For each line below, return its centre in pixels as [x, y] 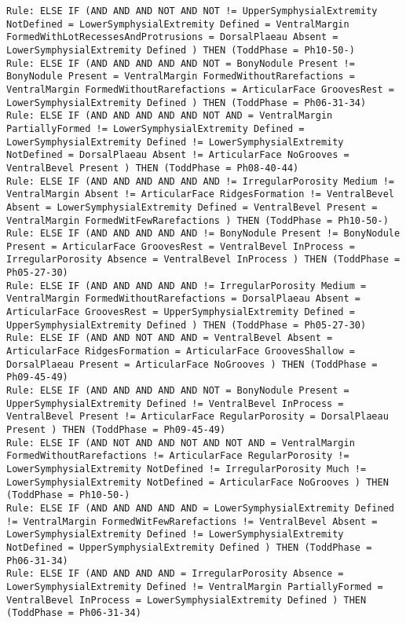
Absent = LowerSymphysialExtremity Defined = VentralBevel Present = [192, 207]
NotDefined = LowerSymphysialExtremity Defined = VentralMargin [178, 24]
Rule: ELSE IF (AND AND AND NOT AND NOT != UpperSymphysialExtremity [192, 11]
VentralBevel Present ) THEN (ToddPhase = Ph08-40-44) [153, 168]
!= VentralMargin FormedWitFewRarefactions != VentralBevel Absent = [192, 521]
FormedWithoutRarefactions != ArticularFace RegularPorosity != [178, 456]
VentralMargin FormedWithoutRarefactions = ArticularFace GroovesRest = [200, 89]
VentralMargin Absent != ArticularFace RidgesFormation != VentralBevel [200, 194]
